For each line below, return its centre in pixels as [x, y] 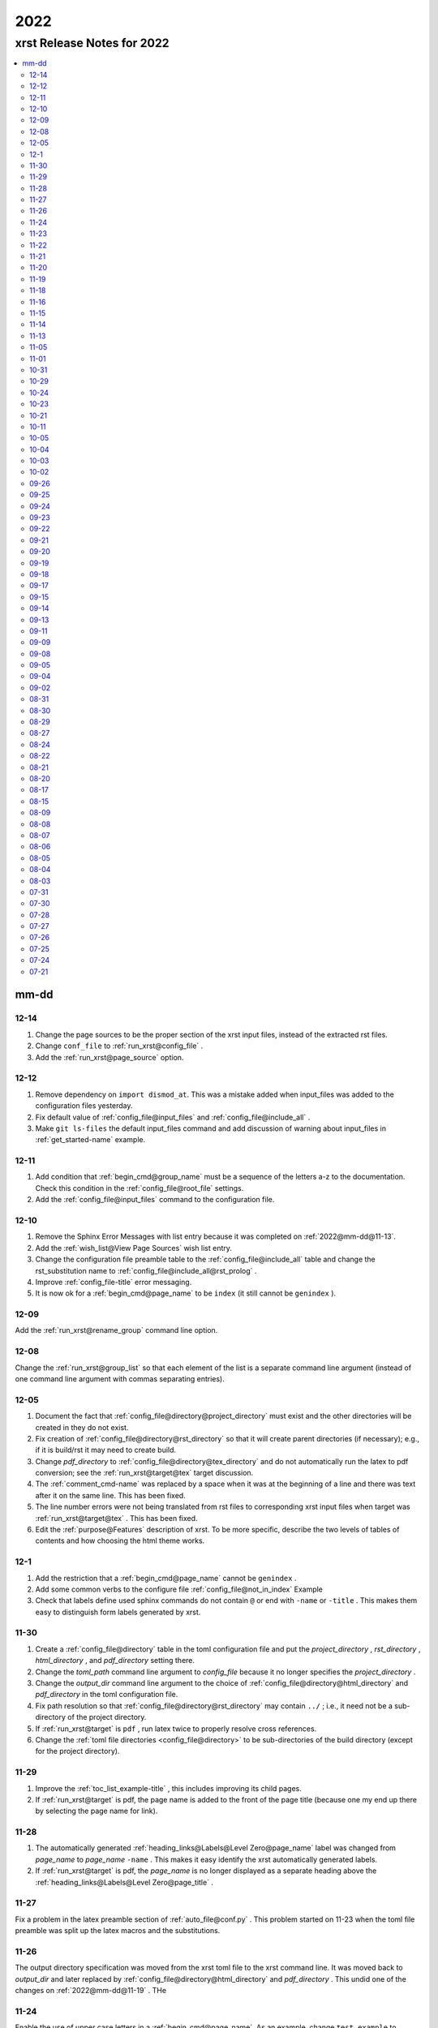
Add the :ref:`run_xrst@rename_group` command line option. [116, 1330]
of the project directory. [107, 1717]
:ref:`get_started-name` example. [90, 1140]
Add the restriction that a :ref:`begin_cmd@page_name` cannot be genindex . [166, 1578]
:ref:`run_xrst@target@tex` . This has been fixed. [116, 1518]
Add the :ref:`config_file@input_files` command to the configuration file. [155, 1200]
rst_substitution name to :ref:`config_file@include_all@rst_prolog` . [146, 1270]
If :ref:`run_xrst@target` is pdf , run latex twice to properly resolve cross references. [176, 1729]
